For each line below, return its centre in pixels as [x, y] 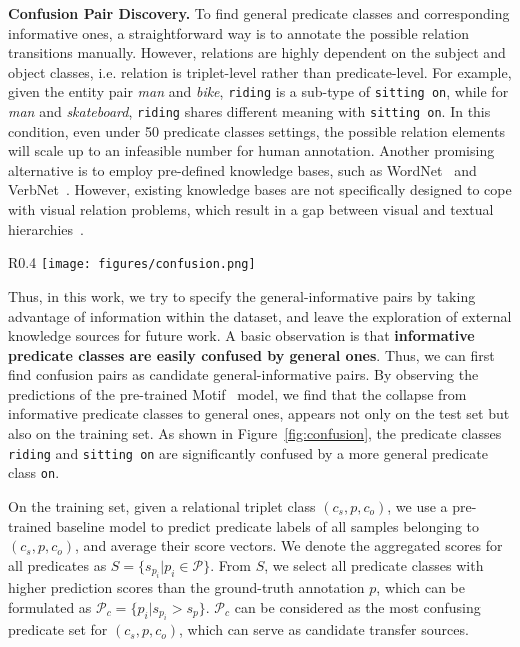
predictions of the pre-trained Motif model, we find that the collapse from [237, 393]
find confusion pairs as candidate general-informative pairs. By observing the [243, 374]
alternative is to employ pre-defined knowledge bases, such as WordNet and [242, 169]
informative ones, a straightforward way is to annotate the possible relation [239, 32]
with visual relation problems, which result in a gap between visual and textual [251, 209]
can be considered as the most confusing [357, 606]
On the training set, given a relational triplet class [162, 505]
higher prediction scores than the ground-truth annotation [186, 587]
